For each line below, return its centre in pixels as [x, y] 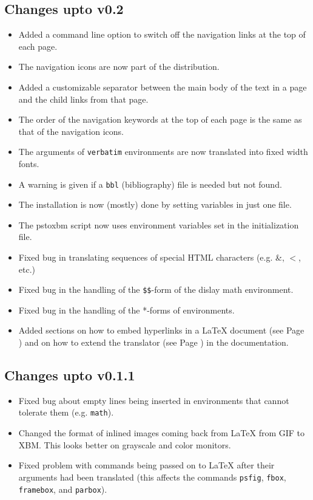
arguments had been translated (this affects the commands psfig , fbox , [152, 477]
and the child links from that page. [83, 99]
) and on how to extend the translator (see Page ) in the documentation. [153, 342]
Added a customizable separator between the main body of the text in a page [163, 87]
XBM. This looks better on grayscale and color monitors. [125, 444]
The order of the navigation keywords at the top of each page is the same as [160, 119]
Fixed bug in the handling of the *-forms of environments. [126, 310]
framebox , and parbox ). [63, 489]
